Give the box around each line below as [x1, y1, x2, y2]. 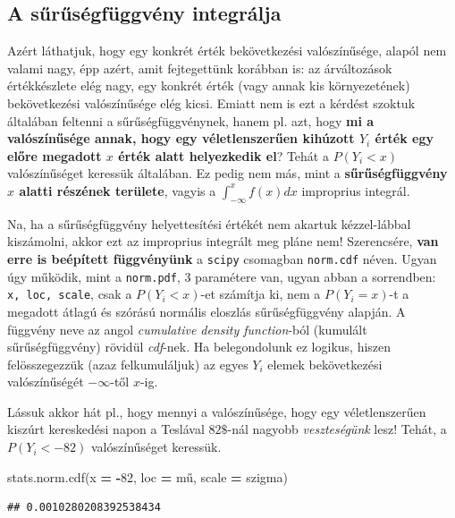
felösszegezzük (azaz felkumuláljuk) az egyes [7, 354, 249, 373]
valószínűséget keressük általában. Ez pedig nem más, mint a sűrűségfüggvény [7, 164, 448, 183]
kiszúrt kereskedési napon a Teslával [7, 420, 205, 438]
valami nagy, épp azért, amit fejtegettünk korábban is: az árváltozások [7, 58, 392, 77]
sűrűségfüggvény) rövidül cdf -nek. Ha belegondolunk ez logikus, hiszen [7, 337, 392, 356]
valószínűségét [7, 372, 84, 391]
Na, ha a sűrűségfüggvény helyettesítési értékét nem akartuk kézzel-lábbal [7, 214, 411, 233]
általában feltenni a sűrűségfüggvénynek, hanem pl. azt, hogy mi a [7, 111, 375, 130]
